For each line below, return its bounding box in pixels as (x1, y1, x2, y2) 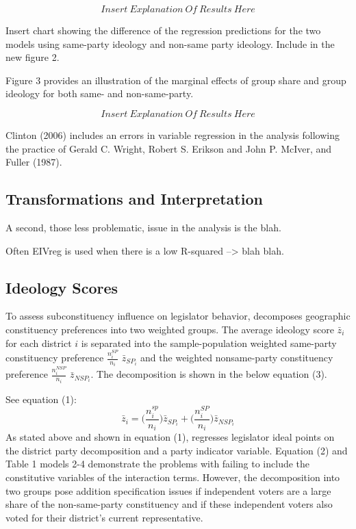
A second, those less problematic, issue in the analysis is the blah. (5, 220, 281, 234)
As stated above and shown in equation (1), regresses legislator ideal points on (5, 430, 335, 444)
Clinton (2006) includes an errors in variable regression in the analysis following (5, 127, 340, 142)
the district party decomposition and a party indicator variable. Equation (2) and (5, 443, 348, 457)
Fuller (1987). (5, 155, 62, 169)
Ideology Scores (5, 276, 118, 298)
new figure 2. (5, 50, 60, 64)
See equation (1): (5, 391, 77, 406)
